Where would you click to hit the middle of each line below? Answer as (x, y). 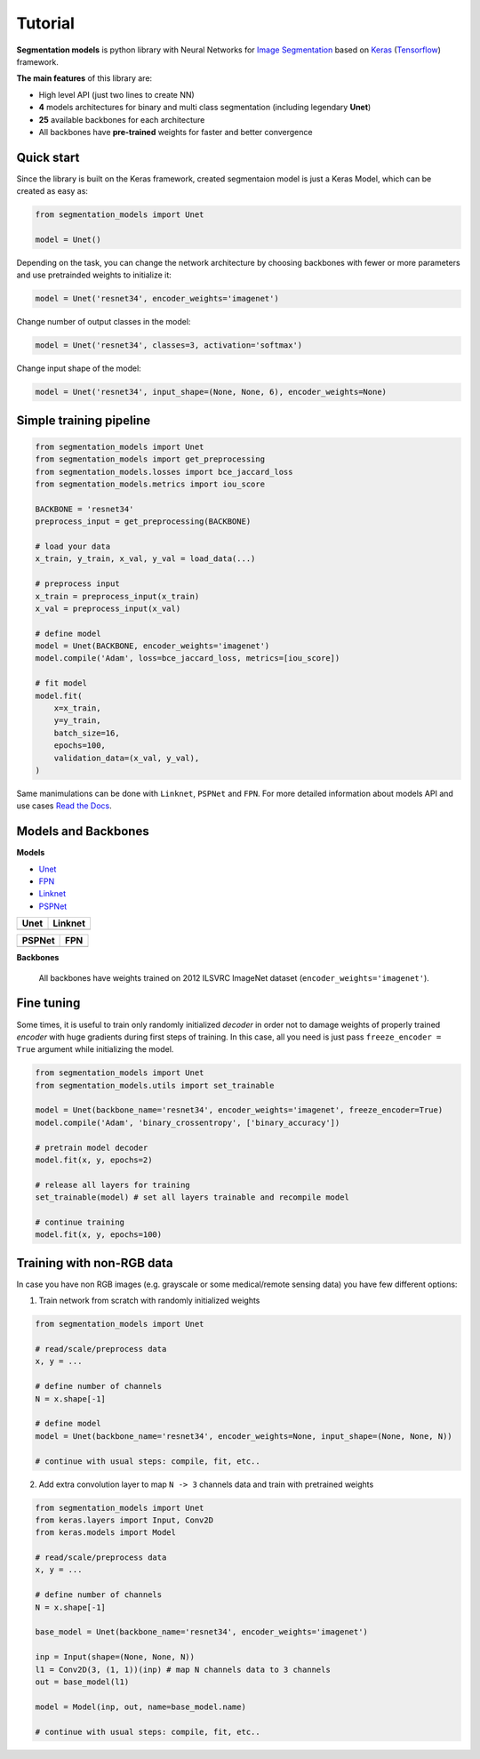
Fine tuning (48, 1004)
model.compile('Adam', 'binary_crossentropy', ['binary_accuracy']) (188, 1122)
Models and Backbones (83, 831)
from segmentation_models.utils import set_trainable (155, 1085)
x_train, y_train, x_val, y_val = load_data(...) (145, 559)
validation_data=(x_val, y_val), (127, 758)
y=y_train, (77, 721)
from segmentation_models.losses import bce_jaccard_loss (164, 472)
